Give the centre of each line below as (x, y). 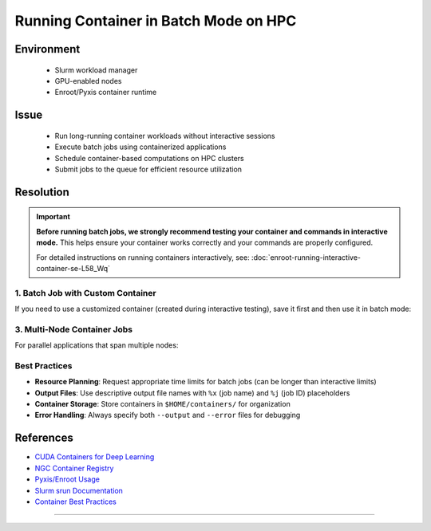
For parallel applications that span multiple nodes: (97, 345)
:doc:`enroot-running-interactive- (306, 257)
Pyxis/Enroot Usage (67, 479)
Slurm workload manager (96, 70)
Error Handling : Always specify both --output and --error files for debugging (168, 415)
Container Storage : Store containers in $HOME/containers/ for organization (162, 404)
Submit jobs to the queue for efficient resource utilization (148, 169)
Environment (47, 49)
